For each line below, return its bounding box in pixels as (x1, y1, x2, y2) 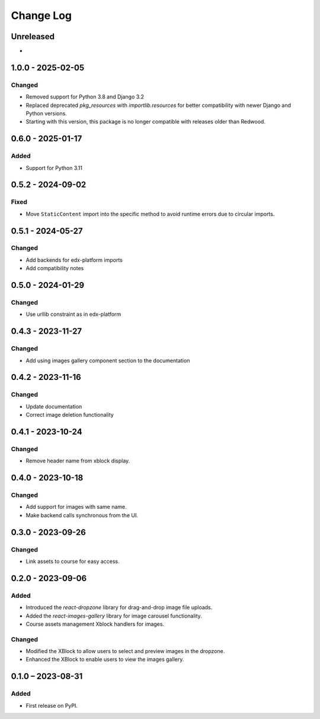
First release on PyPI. (25, 702, 78, 709)
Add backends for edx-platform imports (25, 256, 123, 264)
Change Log (11, 9, 72, 22)
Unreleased (11, 31, 55, 42)
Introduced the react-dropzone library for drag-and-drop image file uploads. (25, 604, 213, 611)
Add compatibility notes (25, 265, 84, 272)
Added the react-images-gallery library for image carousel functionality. (25, 612, 203, 619)
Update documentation (25, 403, 82, 410)
